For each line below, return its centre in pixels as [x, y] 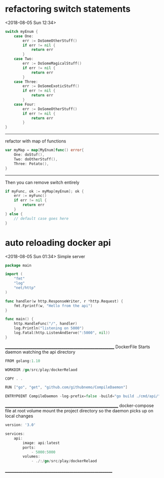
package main [18, 265]
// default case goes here [41, 218]
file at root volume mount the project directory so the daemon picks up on [79, 411]
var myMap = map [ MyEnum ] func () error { [44, 150]
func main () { [20, 319]
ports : [29, 447]
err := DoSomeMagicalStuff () [52, 64]
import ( [14, 274]
